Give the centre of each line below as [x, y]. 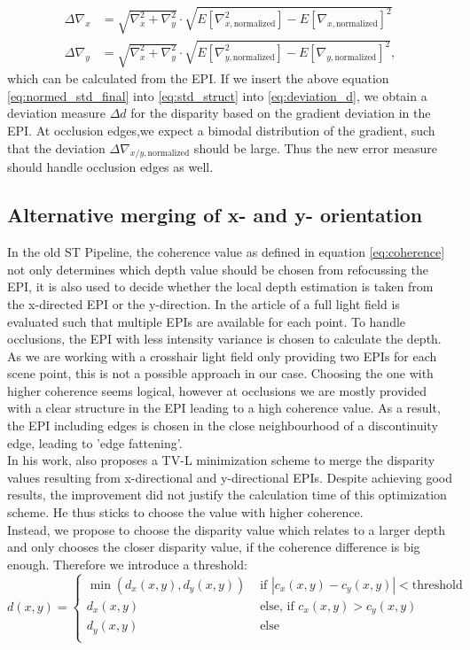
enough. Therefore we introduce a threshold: [127, 564]
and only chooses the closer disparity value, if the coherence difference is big [214, 547]
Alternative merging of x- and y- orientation [215, 215]
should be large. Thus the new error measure [316, 147]
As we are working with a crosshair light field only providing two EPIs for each [222, 356]
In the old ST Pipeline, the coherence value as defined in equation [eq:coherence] [226, 252]
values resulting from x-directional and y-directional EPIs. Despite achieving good [230, 477]
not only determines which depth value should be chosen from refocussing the [218, 269]
